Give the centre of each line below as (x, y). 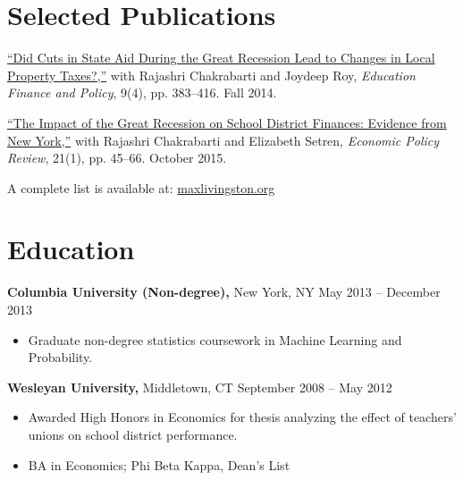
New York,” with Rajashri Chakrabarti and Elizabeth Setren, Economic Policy (223, 140)
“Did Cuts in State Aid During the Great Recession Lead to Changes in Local (221, 58)
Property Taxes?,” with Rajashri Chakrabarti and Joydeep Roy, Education (211, 75)
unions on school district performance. (133, 434)
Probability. (60, 357)
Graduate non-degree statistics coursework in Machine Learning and (215, 339)
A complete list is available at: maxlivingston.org (141, 187)
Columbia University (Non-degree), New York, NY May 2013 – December (224, 292)
